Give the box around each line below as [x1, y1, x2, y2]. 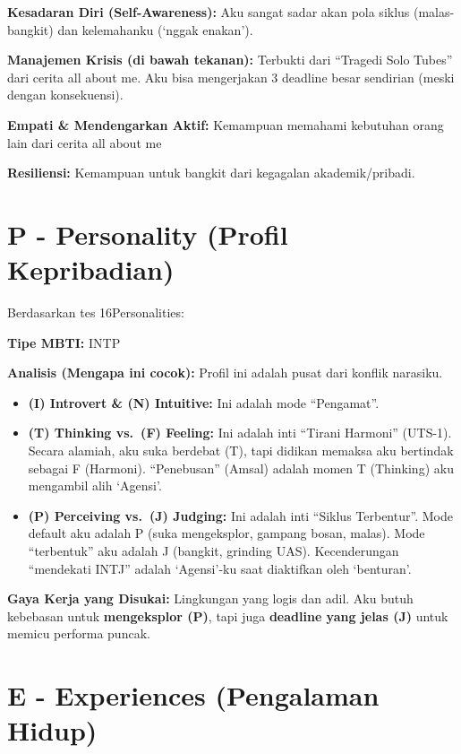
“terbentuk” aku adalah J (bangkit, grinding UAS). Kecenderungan [28, 542, 399, 559]
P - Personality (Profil [7, 215, 288, 252]
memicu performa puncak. [7, 624, 150, 643]
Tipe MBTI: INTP [7, 333, 121, 351]
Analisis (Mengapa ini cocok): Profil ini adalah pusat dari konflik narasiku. [7, 363, 443, 382]
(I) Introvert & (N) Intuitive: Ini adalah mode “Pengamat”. [28, 393, 380, 412]
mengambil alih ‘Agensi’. [28, 476, 162, 495]
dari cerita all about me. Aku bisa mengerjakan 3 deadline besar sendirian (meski [7, 67, 455, 86]
